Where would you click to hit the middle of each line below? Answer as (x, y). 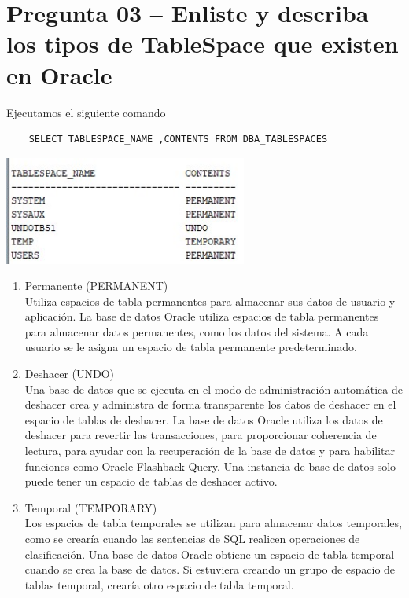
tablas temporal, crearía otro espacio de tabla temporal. (159, 584)
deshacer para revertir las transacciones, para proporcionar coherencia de (201, 435)
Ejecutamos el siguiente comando (86, 112)
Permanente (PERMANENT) (96, 286)
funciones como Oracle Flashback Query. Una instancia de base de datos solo (210, 466)
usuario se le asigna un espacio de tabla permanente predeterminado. (191, 347)
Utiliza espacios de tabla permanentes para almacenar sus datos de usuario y (210, 301)
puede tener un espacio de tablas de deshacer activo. (151, 481)
